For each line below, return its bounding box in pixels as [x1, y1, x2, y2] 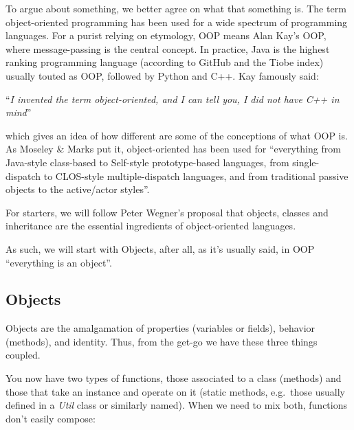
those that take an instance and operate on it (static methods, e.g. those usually [5, 384, 345, 398]
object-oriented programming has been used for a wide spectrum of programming [5, 14, 348, 29]
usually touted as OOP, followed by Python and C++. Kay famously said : [5, 68, 319, 82]
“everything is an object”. [5, 255, 112, 269]
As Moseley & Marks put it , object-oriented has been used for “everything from [5, 142, 341, 156]
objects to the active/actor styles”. [5, 182, 150, 196]
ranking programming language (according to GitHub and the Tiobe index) [5, 55, 324, 69]
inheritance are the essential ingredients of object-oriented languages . [5, 218, 296, 233]
